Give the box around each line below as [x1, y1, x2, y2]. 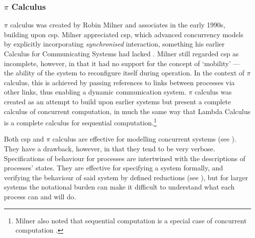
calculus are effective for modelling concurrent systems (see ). [52, 134, 236, 144]
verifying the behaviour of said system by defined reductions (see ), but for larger [4, 172, 248, 182]
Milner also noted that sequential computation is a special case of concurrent [15, 215, 247, 225]
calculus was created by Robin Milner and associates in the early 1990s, [10, 20, 226, 30]
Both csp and [4, 134, 44, 144]
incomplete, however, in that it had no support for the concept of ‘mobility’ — [4, 58, 240, 68]
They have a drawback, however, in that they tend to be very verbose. [4, 143, 215, 153]
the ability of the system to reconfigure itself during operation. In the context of [4, 68, 245, 78]
